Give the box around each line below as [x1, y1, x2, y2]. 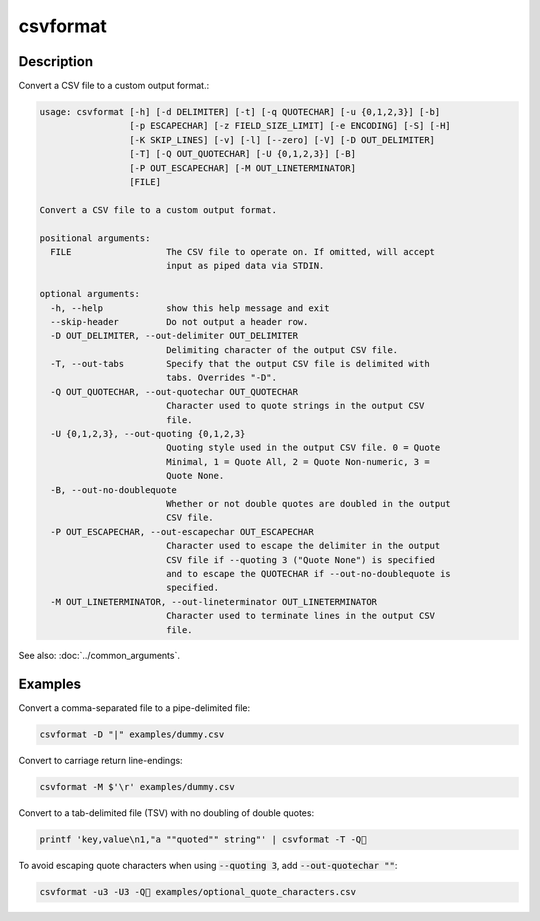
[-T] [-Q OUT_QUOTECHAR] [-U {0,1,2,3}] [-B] [128, 148, 357, 160]
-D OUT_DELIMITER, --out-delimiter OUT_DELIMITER [50, 330, 299, 342]
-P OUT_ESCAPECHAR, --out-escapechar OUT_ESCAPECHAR [50, 526, 314, 537]
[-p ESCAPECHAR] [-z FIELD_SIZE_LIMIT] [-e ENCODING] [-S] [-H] [128, 120, 452, 132]
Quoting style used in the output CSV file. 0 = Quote [165, 442, 441, 454]
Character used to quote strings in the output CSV [165, 400, 425, 412]
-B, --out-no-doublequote [50, 484, 177, 495]
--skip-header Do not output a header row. [50, 316, 309, 327]
